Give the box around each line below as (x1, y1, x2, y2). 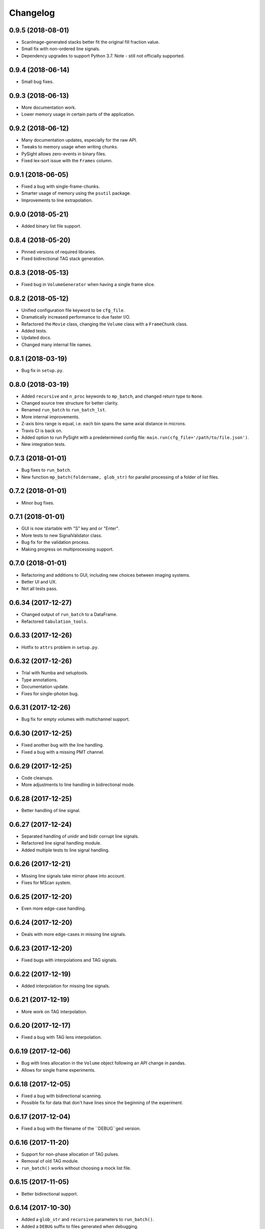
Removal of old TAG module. (21, 1158, 79, 1164)
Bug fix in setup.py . (21, 367, 64, 373)
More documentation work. (21, 104, 77, 110)
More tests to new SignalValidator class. (21, 532, 103, 538)
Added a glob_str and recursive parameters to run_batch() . (21, 1217, 154, 1223)
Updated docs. (21, 335, 52, 341)
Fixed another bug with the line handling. (21, 742, 104, 748)
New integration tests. (21, 441, 66, 447)
